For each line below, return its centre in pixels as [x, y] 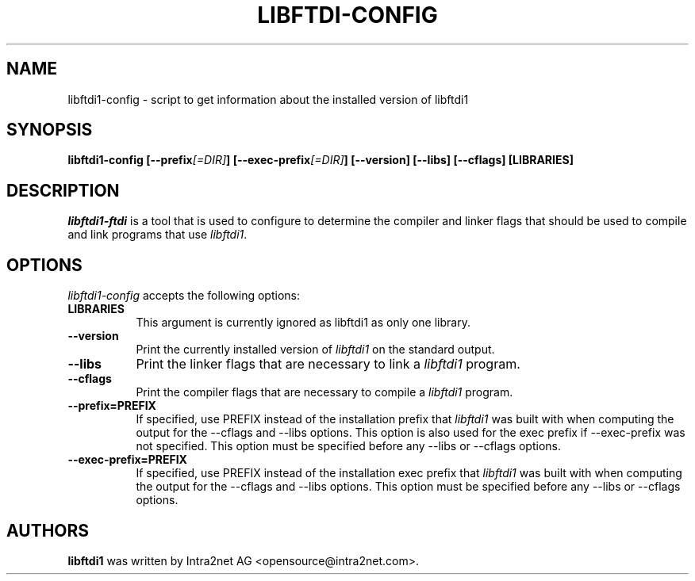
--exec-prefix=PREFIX [127, 460]
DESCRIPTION [63, 190]
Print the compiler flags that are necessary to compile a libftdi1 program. [324, 392]
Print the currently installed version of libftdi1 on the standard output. [315, 350]
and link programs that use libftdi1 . [157, 235]
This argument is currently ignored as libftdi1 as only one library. [303, 323]
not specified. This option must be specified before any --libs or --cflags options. [348, 446]
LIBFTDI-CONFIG [347, 15]
